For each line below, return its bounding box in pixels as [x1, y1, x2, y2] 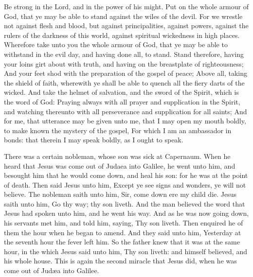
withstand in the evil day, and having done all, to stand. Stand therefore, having [4, 49, 244, 59]
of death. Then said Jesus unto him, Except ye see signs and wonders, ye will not [4, 179, 246, 190]
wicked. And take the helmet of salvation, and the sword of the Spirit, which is [4, 87, 239, 97]
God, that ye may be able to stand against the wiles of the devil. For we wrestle [4, 11, 243, 21]
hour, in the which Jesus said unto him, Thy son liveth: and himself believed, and [4, 246, 247, 256]
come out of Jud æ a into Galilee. [4, 265, 99, 276]
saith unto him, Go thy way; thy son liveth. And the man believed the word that [4, 198, 245, 208]
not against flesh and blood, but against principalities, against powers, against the [4, 20, 249, 31]
